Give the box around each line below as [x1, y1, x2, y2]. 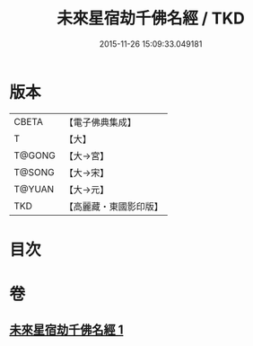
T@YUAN [13, 182, 55, 195]
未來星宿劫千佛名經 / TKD [57, 8, 245, 29]
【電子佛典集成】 [64, 116, 136, 129]
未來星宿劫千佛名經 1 [9, 323, 124, 338]
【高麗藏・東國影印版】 [64, 200, 163, 212]
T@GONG [13, 149, 56, 162]
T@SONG [13, 165, 56, 178]
